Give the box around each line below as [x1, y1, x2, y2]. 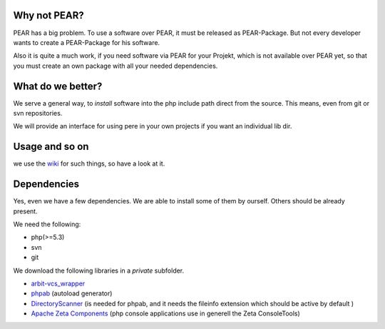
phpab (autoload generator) [31, 289, 113, 298]
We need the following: [13, 220, 81, 228]
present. [13, 207, 38, 216]
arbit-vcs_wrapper [31, 279, 86, 288]
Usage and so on [13, 141, 89, 153]
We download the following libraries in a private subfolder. [13, 266, 185, 275]
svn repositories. [13, 108, 63, 117]
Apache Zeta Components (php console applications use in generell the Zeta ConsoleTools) [31, 309, 301, 318]
